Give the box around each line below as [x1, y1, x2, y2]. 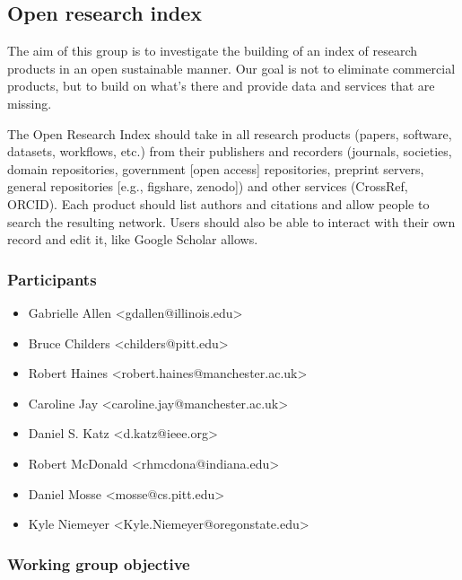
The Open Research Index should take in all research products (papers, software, [7, 124, 452, 143]
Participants [7, 268, 97, 290]
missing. [7, 93, 52, 112]
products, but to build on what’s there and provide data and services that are [7, 76, 435, 95]
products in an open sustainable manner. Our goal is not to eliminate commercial [7, 58, 456, 77]
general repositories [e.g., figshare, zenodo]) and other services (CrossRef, [7, 177, 408, 196]
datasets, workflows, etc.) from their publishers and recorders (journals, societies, [7, 142, 452, 161]
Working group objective [7, 552, 190, 575]
